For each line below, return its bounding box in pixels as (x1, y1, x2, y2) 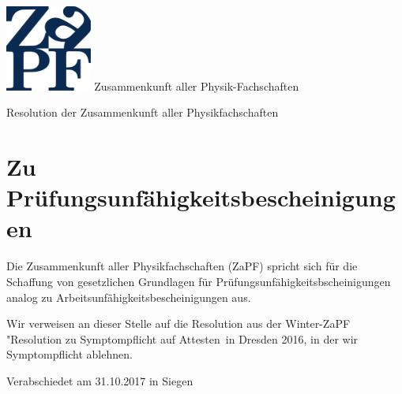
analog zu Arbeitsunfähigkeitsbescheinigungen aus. (6, 288, 251, 305)
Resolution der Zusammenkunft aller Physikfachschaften (6, 104, 279, 121)
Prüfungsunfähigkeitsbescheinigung (6, 181, 396, 214)
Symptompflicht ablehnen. (6, 346, 133, 362)
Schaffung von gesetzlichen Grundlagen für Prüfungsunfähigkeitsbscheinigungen (6, 273, 391, 289)
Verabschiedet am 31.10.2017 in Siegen (6, 372, 193, 388)
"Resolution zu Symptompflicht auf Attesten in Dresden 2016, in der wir (6, 330, 359, 347)
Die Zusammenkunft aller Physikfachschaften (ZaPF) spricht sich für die (6, 258, 358, 274)
